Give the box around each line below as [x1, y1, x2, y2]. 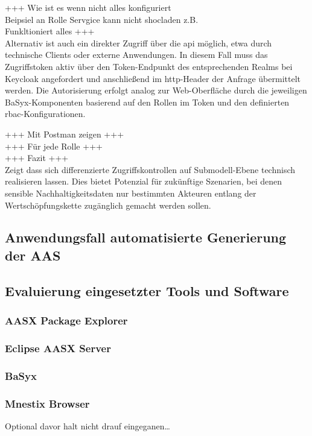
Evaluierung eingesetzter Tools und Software [5, 281, 289, 300]
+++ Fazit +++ [5, 151, 69, 164]
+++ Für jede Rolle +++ [5, 139, 103, 152]
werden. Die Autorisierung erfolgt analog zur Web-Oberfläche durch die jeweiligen [5, 84, 307, 96]
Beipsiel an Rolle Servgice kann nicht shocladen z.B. [5, 13, 199, 25]
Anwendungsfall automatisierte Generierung [5, 228, 287, 247]
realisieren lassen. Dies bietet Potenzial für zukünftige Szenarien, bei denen [5, 175, 282, 188]
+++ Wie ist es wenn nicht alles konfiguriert [5, 1, 171, 13]
